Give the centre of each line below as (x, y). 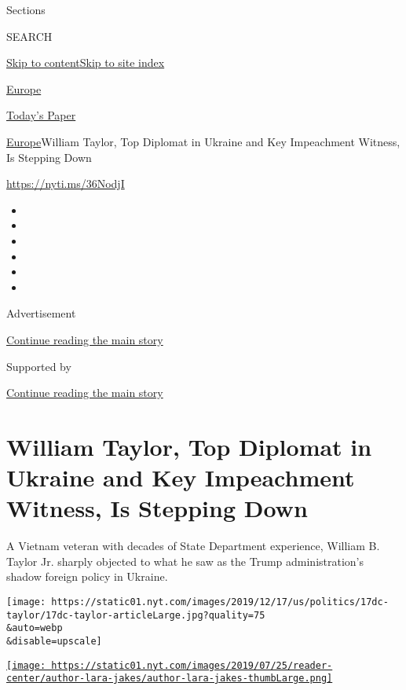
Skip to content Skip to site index (86, 62)
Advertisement (41, 313)
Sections (26, 9)
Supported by (39, 366)
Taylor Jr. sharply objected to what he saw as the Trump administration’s (185, 561)
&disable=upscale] (54, 641)
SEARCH (29, 36)
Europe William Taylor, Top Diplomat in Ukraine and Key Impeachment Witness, (203, 141)
